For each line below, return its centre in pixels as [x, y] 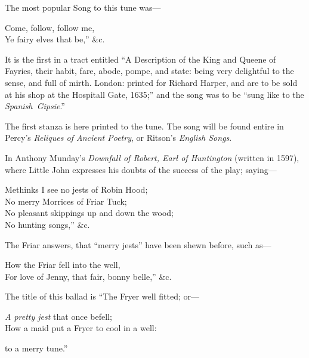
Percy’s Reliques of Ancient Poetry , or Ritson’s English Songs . [118, 138]
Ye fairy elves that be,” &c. [55, 39]
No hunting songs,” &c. [47, 224]
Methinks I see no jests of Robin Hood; [76, 189]
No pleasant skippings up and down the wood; [89, 213]
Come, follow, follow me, [50, 27]
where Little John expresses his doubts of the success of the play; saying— [141, 169]
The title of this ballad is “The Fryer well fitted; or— [102, 296]
